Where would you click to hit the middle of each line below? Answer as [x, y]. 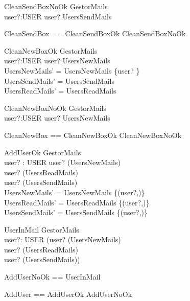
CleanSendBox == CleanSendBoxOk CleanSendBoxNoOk [95, 33]
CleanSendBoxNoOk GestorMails [56, 6]
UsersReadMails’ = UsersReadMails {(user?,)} [77, 202]
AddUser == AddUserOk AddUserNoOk [68, 294]
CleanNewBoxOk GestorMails [51, 50]
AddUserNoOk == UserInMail [52, 277]
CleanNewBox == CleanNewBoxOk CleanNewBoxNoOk [93, 135]
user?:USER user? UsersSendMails [58, 16]
